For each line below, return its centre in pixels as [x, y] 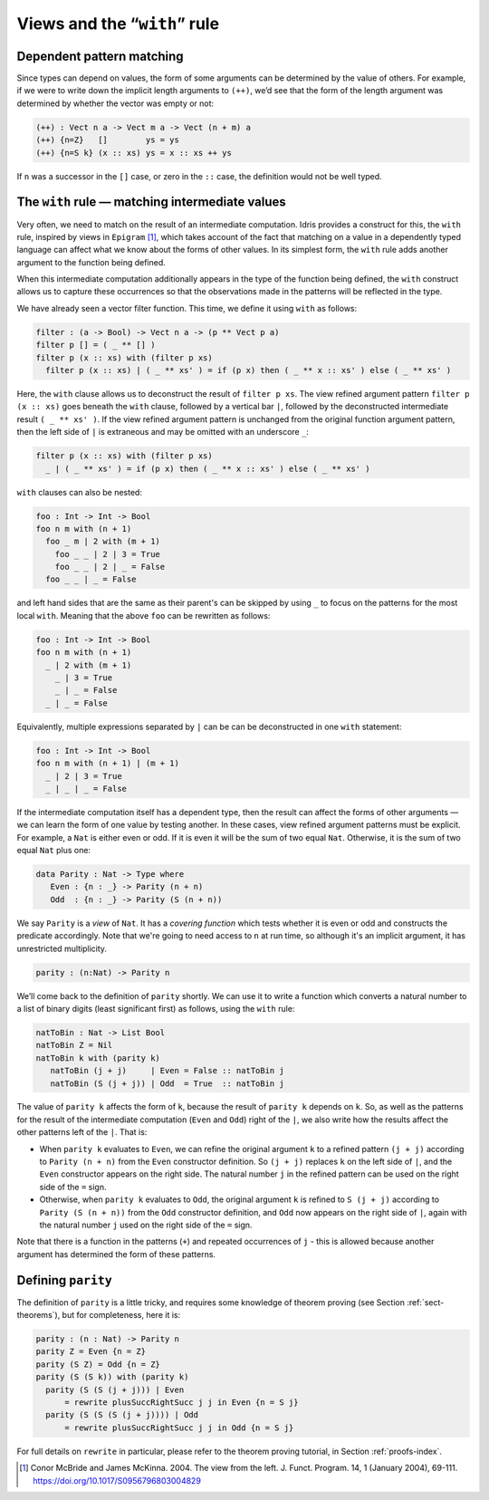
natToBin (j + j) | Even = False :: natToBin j [167, 1071]
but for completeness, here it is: [121, 1315]
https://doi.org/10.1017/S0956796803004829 [117, 1480]
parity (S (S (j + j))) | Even [115, 1389]
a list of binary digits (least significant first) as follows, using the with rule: [156, 1008]
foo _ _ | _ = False [91, 579]
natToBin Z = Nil [74, 1045]
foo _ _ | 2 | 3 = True [107, 554]
